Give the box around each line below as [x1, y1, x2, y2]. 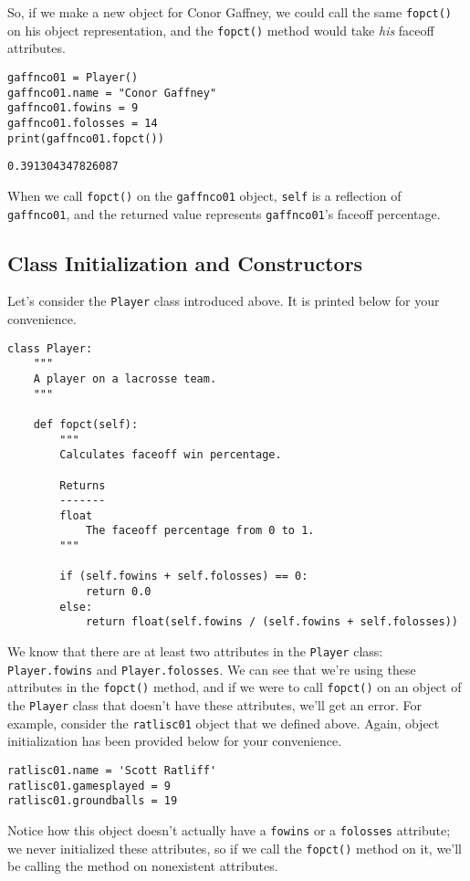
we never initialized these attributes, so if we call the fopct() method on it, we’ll [7, 838, 463, 857]
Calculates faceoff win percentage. [59, 448, 282, 462]
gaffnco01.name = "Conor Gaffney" [7, 86, 217, 100]
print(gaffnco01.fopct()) [7, 131, 164, 145]
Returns [59, 478, 106, 492]
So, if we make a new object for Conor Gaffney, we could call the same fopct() [7, 3, 453, 21]
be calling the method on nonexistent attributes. [7, 856, 278, 876]
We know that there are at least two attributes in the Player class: [7, 642, 383, 661]
